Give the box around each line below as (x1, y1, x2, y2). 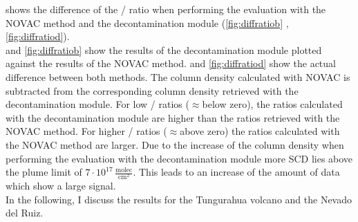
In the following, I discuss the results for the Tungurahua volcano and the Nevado (6, 192, 352, 206)
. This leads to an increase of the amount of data (133, 165, 340, 179)
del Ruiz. (6, 205, 44, 220)
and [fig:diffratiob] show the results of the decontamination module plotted (6, 42, 322, 57)
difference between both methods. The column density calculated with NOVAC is (6, 69, 350, 84)
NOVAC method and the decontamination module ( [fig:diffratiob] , (6, 15, 289, 30)
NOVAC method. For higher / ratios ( (6, 124, 167, 138)
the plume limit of (6, 165, 82, 179)
